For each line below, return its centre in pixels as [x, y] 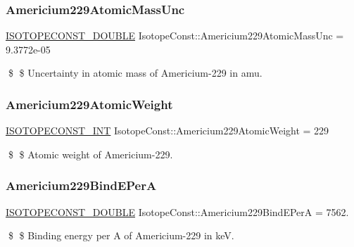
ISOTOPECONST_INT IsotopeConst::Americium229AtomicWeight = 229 [167, 131]
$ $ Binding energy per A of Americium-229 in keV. [121, 235]
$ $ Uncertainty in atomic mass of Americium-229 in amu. [135, 73]
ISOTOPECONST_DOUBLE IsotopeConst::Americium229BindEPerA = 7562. [177, 211]
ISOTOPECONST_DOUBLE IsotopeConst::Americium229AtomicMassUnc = [175, 36]
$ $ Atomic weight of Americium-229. [90, 154]
